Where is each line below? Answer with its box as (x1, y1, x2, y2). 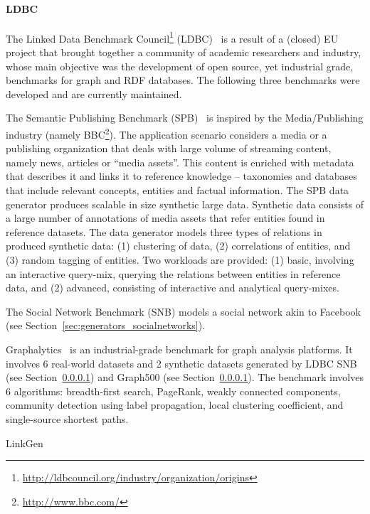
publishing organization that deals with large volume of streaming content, (6, 141, 332, 156)
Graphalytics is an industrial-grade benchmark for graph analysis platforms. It (6, 341, 353, 356)
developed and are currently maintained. (6, 86, 182, 101)
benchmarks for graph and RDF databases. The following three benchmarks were (6, 73, 360, 87)
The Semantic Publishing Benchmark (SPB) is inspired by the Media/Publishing (6, 110, 364, 125)
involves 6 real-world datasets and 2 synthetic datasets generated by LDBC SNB (6, 355, 357, 370)
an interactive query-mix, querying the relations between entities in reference (6, 266, 341, 281)
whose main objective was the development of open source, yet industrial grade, (6, 58, 354, 73)
